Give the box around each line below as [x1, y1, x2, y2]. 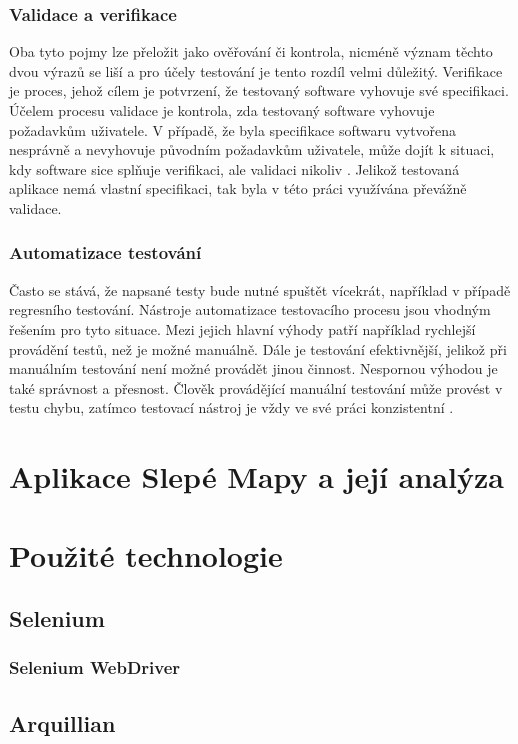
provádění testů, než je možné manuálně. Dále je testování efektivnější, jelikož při [9, 338, 507, 359]
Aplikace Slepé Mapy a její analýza [9, 456, 504, 497]
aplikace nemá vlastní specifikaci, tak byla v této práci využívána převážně [9, 178, 467, 199]
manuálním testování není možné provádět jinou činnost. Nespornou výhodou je [9, 358, 498, 379]
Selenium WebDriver [9, 655, 181, 680]
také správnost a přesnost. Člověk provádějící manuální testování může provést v [9, 377, 503, 398]
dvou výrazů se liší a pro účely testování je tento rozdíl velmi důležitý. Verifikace [9, 60, 503, 81]
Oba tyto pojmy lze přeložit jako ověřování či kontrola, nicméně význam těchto [9, 41, 493, 62]
